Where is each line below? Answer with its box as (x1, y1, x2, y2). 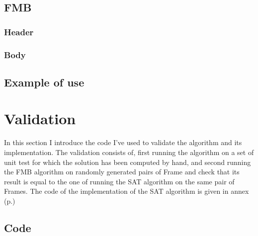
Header (4, 25, 34, 38)
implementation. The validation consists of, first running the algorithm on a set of (4, 147, 254, 157)
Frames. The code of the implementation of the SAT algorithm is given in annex (4, 186, 249, 196)
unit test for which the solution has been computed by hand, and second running (4, 157, 251, 167)
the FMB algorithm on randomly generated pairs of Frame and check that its (4, 166, 240, 177)
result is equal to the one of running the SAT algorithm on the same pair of (4, 176, 235, 186)
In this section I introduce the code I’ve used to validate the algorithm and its (4, 137, 242, 148)
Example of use (4, 74, 85, 89)
